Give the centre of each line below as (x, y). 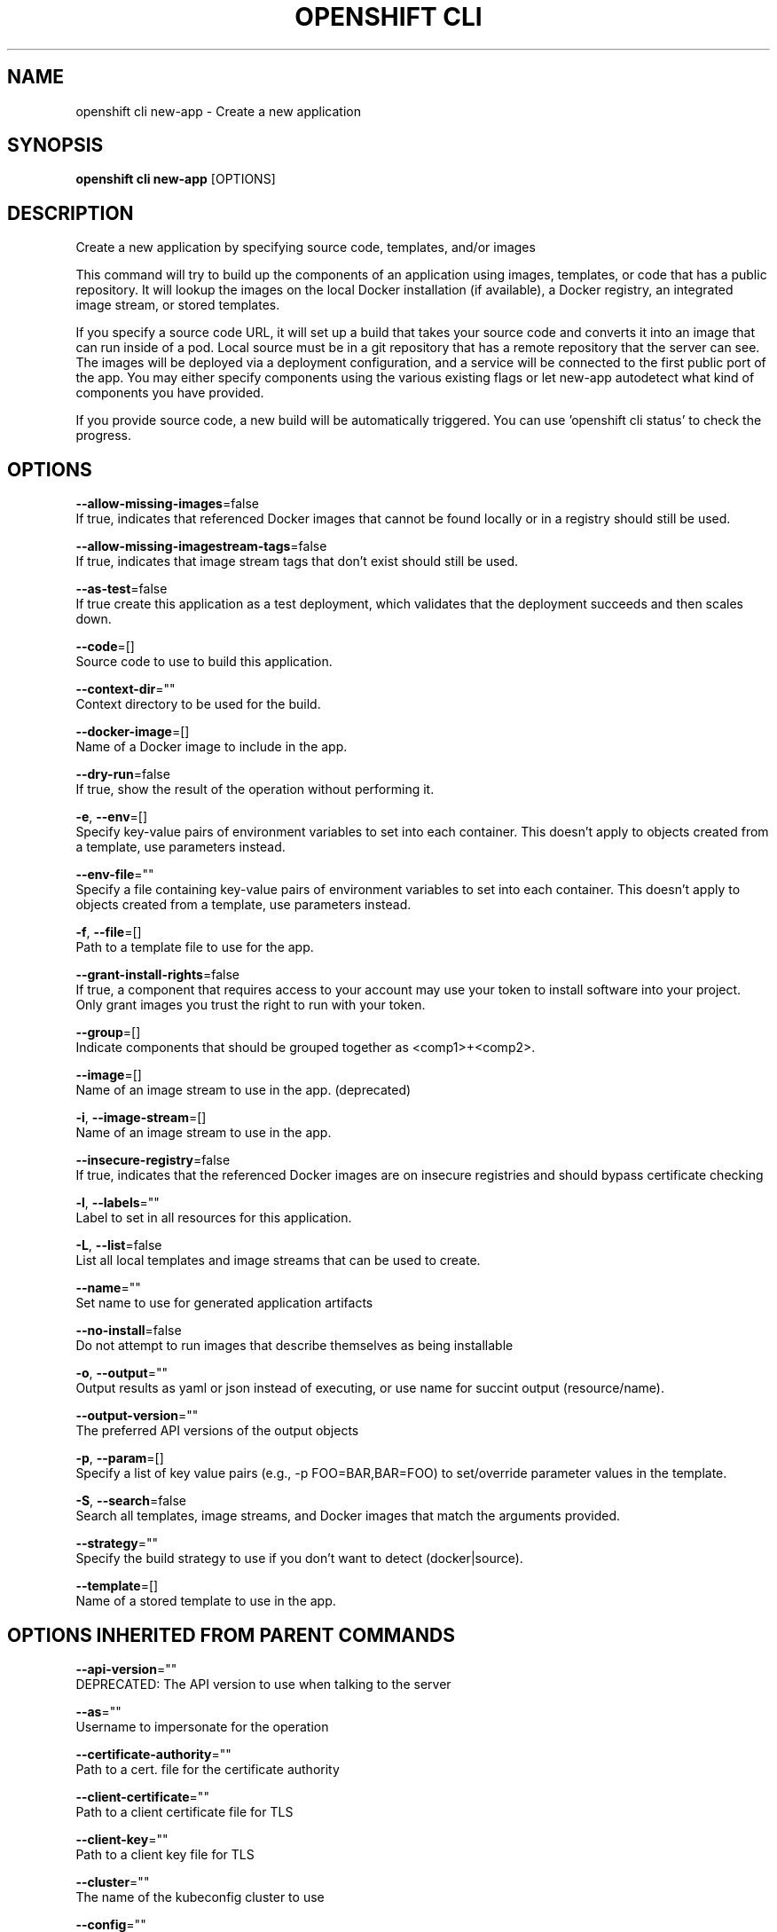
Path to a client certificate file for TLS (184, 1811)
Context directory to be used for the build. (198, 704)
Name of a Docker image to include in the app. (212, 747)
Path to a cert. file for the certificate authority (208, 1769)
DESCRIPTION (71, 213)
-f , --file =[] (109, 932)
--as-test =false (122, 589)
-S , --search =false (131, 1501)
